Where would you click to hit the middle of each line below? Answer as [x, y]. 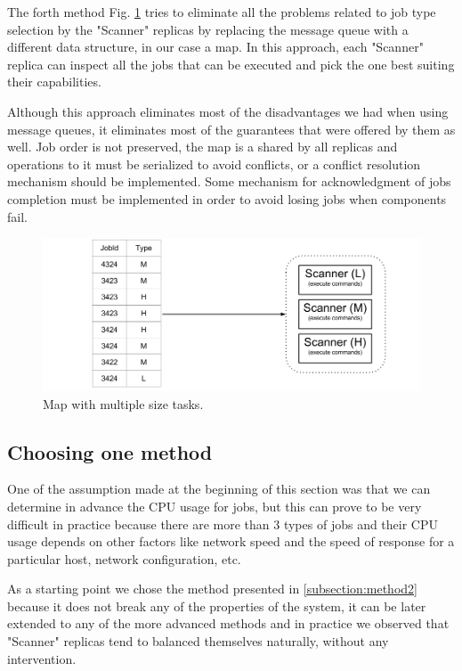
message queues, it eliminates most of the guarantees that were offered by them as [231, 129]
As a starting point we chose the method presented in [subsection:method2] [212, 589]
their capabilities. [54, 82]
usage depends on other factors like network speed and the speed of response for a [231, 541]
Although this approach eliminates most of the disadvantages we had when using [228, 111]
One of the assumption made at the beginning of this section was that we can [219, 489]
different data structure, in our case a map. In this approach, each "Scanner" [215, 47]
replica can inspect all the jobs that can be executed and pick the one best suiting [231, 64]
